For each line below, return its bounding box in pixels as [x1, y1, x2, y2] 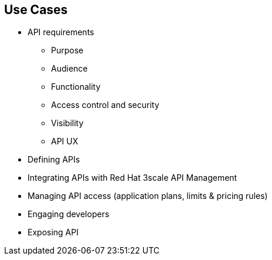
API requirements [28, 27, 94, 38]
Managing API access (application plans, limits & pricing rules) [28, 191, 268, 201]
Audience [51, 63, 88, 74]
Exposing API [28, 227, 79, 238]
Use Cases [4, 2, 68, 17]
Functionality [51, 82, 101, 92]
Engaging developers [28, 209, 110, 220]
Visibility [51, 118, 84, 129]
